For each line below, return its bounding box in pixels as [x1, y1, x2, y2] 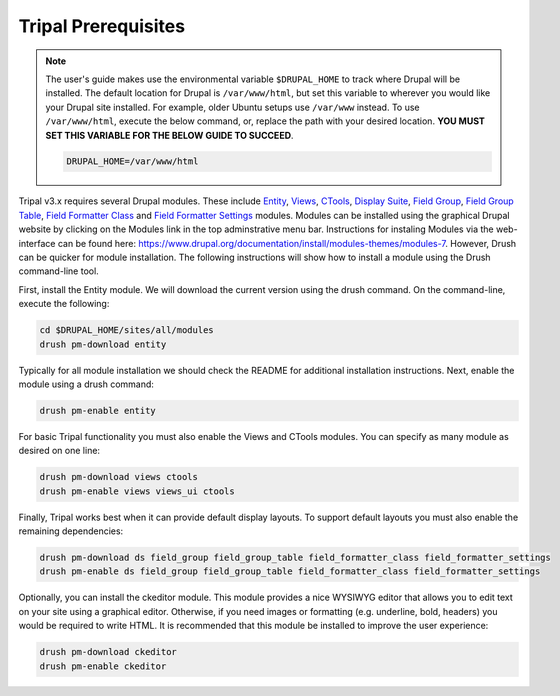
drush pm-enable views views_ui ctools [39, 485, 235, 497]
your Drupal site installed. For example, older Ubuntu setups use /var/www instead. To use [45, 101, 420, 113]
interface [18, 237, 56, 249]
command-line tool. [18, 265, 99, 277]
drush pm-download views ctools [39, 471, 199, 483]
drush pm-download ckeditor [39, 646, 177, 658]
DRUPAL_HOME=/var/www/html [66, 156, 199, 167]
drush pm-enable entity [39, 405, 157, 416]
